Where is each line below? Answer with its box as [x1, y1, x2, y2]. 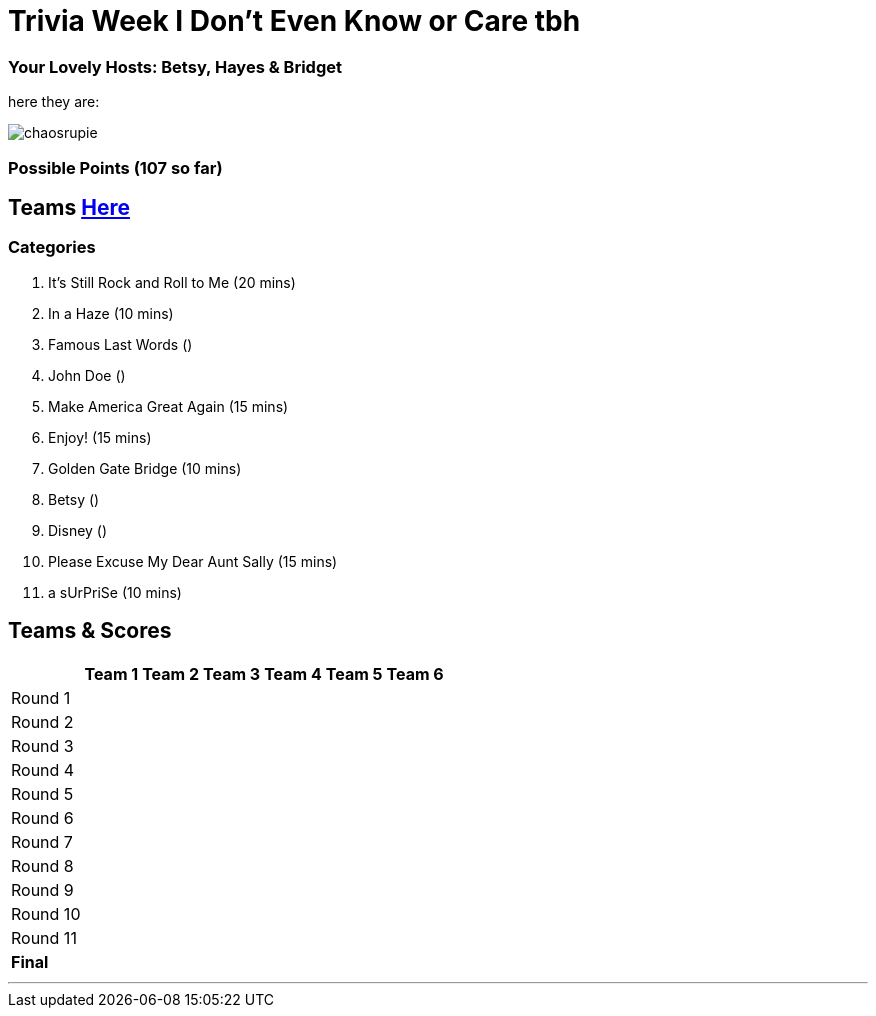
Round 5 [11, 783, 74, 804]
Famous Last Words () [48, 335, 193, 353]
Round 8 [11, 855, 74, 876]
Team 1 [84, 663, 139, 684]
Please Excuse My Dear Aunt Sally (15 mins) [48, 552, 338, 570]
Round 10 [11, 903, 81, 924]
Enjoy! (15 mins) [48, 428, 152, 446]
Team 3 [203, 663, 261, 684]
